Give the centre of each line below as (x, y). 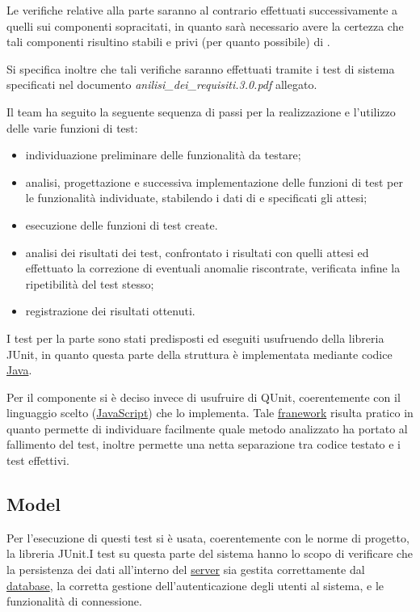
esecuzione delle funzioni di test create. (122, 224)
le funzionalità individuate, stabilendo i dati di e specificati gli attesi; (196, 198)
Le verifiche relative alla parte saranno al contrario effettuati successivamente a (202, 10)
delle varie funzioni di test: (72, 127)
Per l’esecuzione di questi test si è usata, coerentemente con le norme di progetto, (208, 537)
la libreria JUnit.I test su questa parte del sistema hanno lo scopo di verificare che (210, 553)
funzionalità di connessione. (74, 601)
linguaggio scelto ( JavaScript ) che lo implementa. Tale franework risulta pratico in (210, 413)
